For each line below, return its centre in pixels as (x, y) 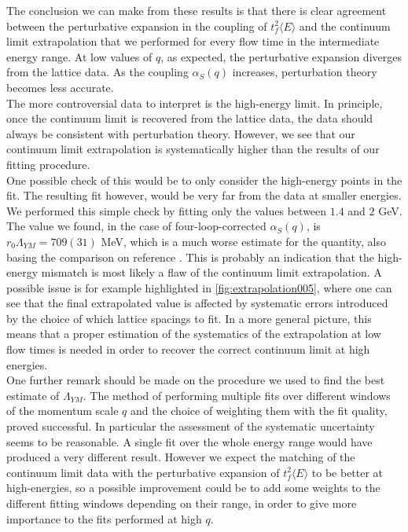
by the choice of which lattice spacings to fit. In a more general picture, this (189, 318)
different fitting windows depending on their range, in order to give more (182, 503)
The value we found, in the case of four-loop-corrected (136, 226)
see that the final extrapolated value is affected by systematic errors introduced (197, 303)
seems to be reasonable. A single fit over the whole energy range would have (189, 441)
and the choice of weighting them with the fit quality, (259, 411)
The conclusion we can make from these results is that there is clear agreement (197, 10)
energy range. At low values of (79, 56)
